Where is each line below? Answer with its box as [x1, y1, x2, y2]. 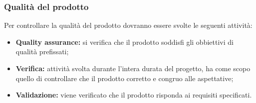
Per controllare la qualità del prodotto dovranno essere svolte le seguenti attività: [4, 20, 253, 30]
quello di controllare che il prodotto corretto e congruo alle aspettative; [15, 73, 234, 83]
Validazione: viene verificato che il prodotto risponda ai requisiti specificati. [15, 90, 252, 100]
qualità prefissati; [15, 46, 69, 57]
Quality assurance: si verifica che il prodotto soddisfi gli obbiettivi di [15, 36, 234, 47]
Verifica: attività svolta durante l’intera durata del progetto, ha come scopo [15, 63, 251, 73]
